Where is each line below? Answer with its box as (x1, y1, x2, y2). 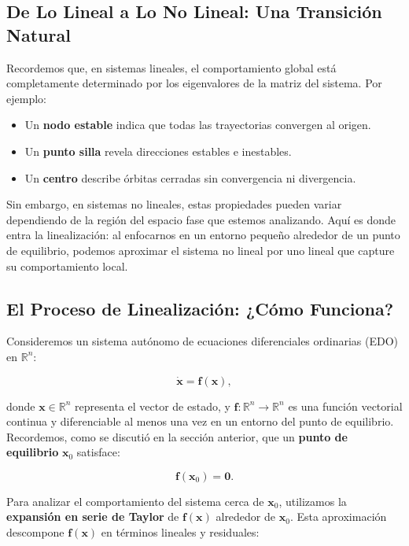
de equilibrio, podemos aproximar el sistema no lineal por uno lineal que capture (6, 242, 395, 258)
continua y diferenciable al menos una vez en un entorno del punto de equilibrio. (6, 413, 394, 430)
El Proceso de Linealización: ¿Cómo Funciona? (6, 296, 394, 320)
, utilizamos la (278, 493, 347, 509)
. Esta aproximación (289, 508, 387, 525)
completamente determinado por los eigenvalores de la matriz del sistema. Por (6, 75, 382, 91)
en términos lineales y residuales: (101, 524, 260, 540)
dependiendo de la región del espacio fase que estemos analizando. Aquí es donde (6, 211, 396, 227)
